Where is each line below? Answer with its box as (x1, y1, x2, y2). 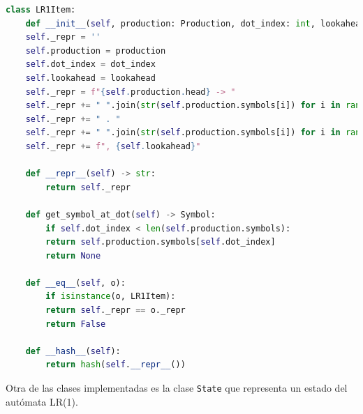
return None (45, 250, 101, 261)
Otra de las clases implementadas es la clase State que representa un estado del (6, 381, 348, 395)
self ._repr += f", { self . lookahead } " (25, 141, 201, 151)
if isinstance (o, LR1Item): (45, 291, 176, 302)
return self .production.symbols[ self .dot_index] (45, 237, 276, 247)
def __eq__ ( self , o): (25, 277, 126, 288)
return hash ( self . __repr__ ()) (45, 360, 186, 370)
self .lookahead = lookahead (25, 72, 156, 83)
